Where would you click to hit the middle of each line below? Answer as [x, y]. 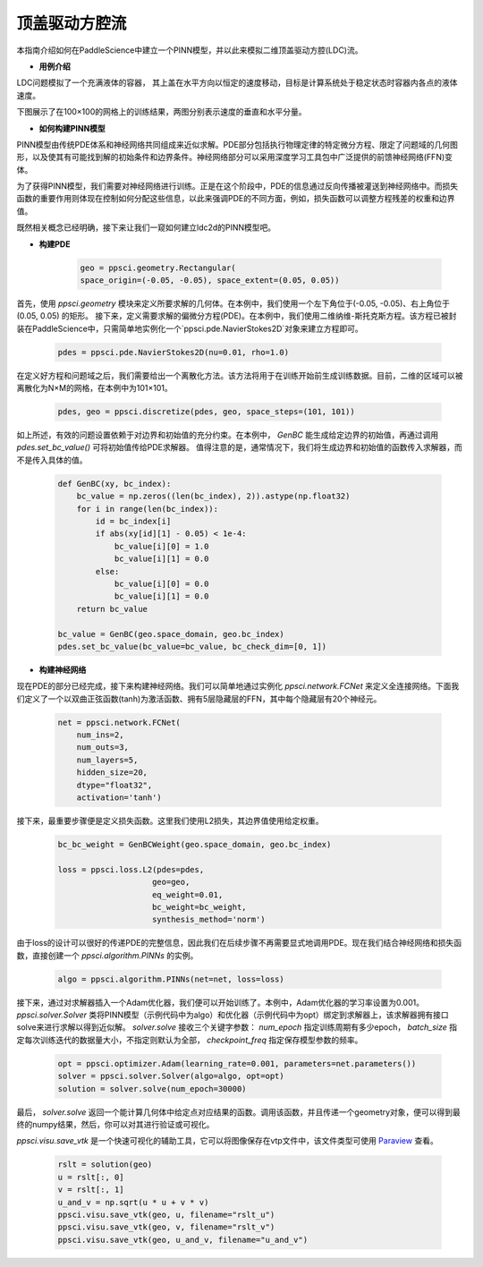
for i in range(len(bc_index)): [148, 509]
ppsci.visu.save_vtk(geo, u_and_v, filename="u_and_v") [183, 1240]
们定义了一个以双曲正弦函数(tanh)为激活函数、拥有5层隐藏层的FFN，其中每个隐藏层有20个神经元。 [199, 699]
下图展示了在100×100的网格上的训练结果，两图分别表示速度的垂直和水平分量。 [161, 112]
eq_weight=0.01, [188, 894]
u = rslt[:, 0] [91, 1177]
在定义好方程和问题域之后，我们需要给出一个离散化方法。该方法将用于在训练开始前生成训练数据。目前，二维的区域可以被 [240, 375]
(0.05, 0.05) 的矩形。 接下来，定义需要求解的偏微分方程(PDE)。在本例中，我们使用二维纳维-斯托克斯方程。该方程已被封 [237, 316]
